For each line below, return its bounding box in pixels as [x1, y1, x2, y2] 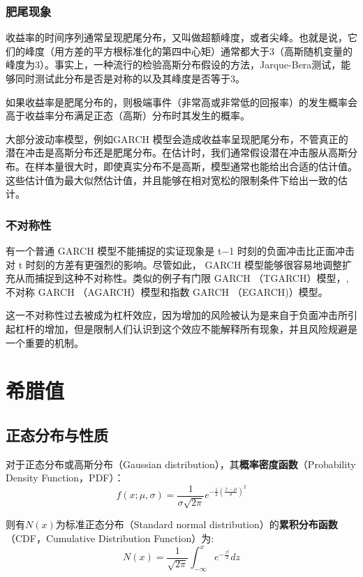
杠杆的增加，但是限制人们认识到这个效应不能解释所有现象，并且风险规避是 [15, 321, 357, 336]
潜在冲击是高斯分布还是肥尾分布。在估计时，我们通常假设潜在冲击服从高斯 [6, 145, 348, 160]
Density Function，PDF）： [6, 470, 124, 485]
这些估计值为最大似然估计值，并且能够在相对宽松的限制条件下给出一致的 [6, 172, 338, 187]
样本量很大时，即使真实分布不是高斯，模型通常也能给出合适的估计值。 [34, 158, 357, 173]
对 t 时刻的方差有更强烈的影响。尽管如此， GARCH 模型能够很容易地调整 [6, 257, 343, 271]
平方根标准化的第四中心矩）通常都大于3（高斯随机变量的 [93, 43, 353, 58]
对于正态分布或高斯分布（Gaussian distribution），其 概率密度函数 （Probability [6, 456, 356, 471]
